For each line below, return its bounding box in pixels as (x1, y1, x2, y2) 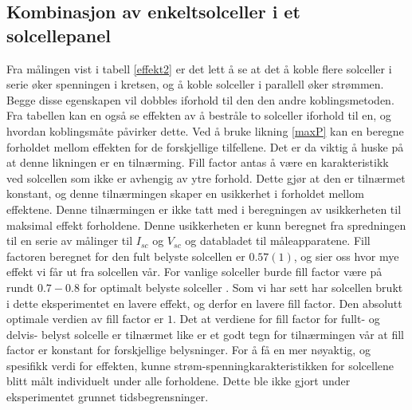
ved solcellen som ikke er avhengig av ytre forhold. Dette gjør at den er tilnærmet (6, 169, 406, 186)
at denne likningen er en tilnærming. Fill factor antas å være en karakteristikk (6, 154, 389, 171)
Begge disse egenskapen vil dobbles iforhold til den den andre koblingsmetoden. (6, 91, 394, 108)
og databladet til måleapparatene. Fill (185, 232, 371, 249)
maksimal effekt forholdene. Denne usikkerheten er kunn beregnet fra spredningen (6, 216, 406, 233)
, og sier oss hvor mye (293, 247, 399, 264)
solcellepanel (6, 22, 111, 47)
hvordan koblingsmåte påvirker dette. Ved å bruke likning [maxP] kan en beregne (6, 122, 404, 139)
